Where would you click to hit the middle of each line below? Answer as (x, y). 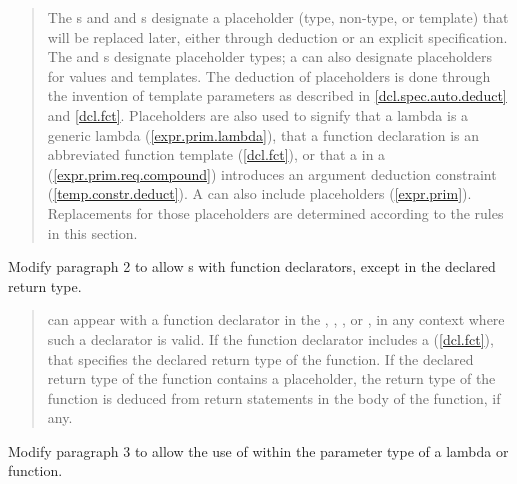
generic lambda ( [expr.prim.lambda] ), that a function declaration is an (263, 134)
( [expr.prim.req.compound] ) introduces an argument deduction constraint (272, 173)
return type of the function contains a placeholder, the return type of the (271, 378)
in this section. (92, 232)
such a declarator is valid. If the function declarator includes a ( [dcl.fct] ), (270, 338)
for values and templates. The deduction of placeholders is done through (269, 75)
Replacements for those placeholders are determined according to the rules (275, 212)
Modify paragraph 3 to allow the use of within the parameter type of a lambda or (258, 450)
